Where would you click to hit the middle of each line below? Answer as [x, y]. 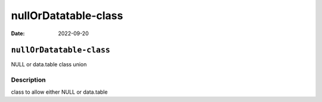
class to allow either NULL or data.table [59, 92]
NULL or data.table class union [49, 64]
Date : [18, 33]
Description [28, 80]
